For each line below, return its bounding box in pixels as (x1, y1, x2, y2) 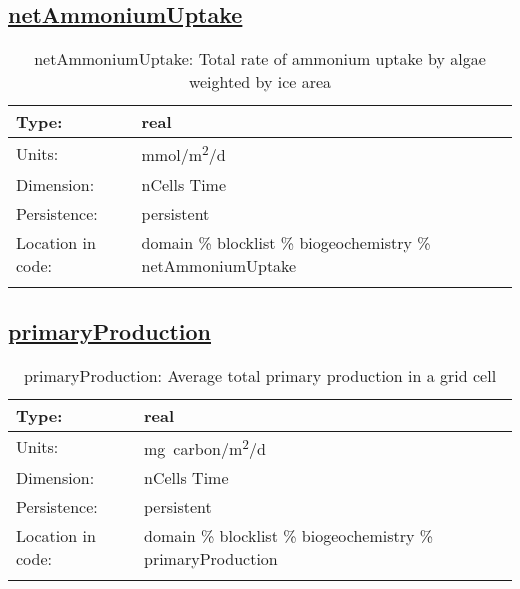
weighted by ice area (188, 70, 332, 94)
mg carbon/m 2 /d (144, 433, 266, 461)
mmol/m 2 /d (141, 140, 226, 167)
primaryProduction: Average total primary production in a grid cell (23, 363, 497, 387)
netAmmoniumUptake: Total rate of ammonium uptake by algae (34, 47, 486, 71)
